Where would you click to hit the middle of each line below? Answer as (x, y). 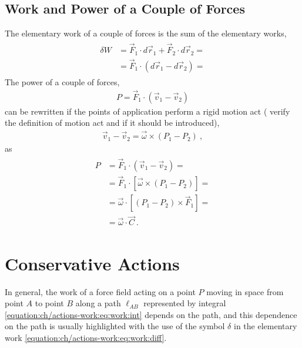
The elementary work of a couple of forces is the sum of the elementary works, (146, 33)
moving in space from (245, 291)
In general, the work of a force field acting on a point (100, 291)
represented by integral (185, 303)
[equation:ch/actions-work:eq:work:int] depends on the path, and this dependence (151, 314)
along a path (98, 303)
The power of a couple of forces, (62, 81)
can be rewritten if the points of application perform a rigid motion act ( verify (147, 111)
